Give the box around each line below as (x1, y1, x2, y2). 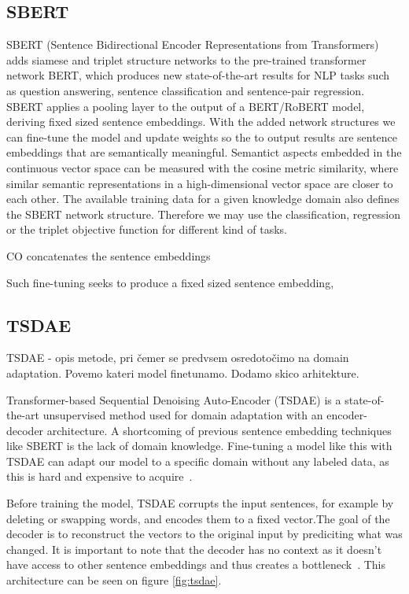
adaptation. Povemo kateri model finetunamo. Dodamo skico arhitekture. (6, 364, 359, 381)
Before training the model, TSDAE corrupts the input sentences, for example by (6, 495, 394, 511)
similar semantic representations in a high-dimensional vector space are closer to (6, 175, 393, 191)
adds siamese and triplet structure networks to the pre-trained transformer (6, 51, 367, 68)
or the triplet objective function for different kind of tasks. (6, 221, 287, 238)
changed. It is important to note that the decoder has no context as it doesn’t (6, 541, 382, 557)
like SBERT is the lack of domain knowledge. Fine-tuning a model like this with (6, 437, 392, 454)
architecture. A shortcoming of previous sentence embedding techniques (46, 422, 392, 438)
